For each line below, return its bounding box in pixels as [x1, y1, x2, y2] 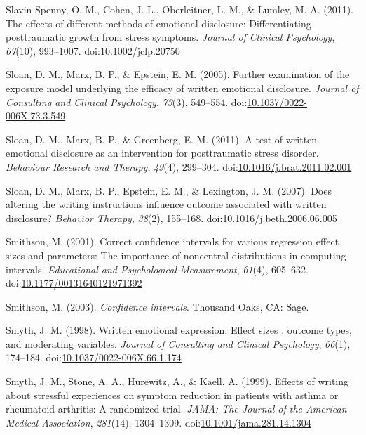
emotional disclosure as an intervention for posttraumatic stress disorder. [6, 145, 319, 160]
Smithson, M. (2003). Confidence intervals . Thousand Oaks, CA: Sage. [6, 299, 309, 313]
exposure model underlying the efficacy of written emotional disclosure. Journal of [6, 80, 359, 95]
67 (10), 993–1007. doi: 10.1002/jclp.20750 [6, 43, 180, 58]
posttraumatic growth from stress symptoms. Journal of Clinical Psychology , [6, 30, 335, 44]
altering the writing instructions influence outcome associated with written [6, 197, 327, 212]
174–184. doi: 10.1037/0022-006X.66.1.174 [6, 350, 182, 365]
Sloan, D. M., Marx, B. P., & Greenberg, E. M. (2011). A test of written [6, 131, 318, 146]
